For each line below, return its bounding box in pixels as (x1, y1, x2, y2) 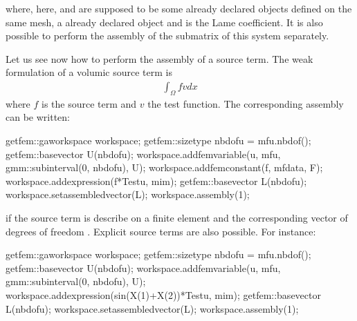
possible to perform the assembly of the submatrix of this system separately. (6, 28, 329, 43)
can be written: (6, 110, 70, 124)
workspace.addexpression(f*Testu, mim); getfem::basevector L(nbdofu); (6, 173, 307, 188)
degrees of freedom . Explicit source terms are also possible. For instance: (6, 224, 316, 238)
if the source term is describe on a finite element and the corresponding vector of (6, 210, 348, 224)
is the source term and (42, 96, 137, 110)
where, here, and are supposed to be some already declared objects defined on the (6, 1, 352, 15)
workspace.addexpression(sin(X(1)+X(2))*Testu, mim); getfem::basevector (6, 287, 321, 302)
